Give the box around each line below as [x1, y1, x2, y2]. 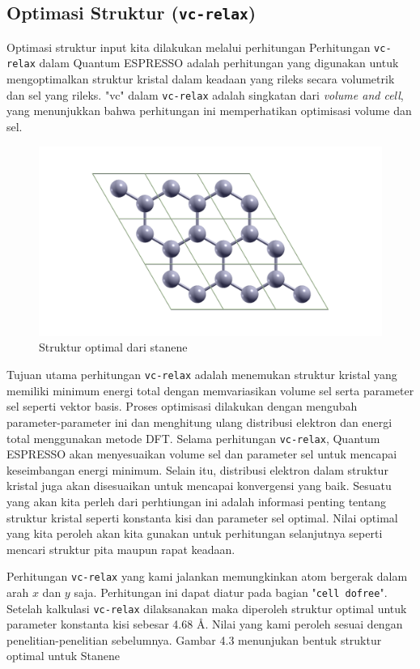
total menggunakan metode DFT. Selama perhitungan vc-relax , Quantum [6, 429, 380, 446]
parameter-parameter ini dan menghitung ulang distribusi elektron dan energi [6, 413, 392, 430]
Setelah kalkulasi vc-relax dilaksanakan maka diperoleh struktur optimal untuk [6, 599, 407, 616]
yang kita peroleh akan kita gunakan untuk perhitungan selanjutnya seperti [6, 525, 383, 542]
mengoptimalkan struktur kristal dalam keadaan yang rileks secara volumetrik [6, 70, 395, 87]
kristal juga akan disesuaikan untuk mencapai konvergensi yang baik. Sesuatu [6, 477, 392, 494]
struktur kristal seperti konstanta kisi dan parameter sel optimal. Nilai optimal [6, 509, 398, 526]
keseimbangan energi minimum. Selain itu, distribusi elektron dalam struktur [6, 461, 388, 478]
